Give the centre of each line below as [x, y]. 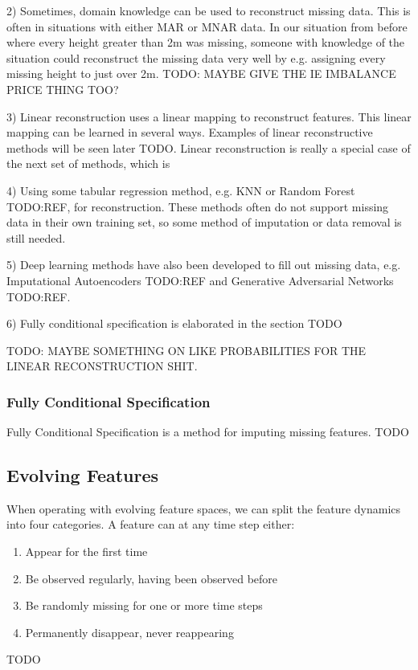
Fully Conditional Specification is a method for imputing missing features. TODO [208, 432]
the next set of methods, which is [88, 163]
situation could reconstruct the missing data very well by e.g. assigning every [196, 57]
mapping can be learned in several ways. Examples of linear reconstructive [190, 132]
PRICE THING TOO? [63, 89]
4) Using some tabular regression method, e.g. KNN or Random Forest [181, 190]
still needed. [36, 237]
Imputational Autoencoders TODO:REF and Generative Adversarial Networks [200, 280]
